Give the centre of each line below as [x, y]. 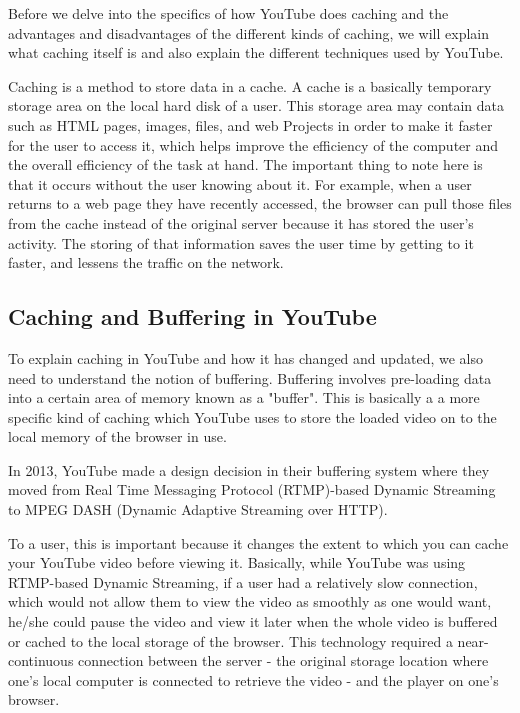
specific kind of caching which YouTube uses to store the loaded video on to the [252, 416]
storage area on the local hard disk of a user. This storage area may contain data [256, 105]
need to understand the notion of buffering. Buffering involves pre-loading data [250, 377]
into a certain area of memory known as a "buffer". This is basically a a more [244, 397]
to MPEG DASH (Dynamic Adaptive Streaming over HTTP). [198, 509]
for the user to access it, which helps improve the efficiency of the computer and [253, 144]
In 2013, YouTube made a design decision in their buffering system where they [249, 469]
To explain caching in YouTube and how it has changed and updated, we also [246, 357]
